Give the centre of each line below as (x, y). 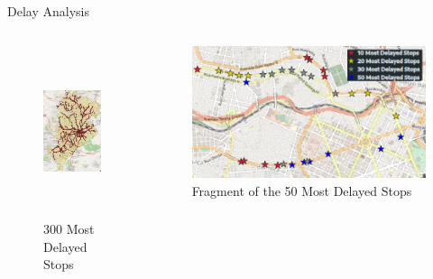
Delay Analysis (48, 11)
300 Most (69, 229)
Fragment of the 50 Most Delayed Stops (302, 190)
